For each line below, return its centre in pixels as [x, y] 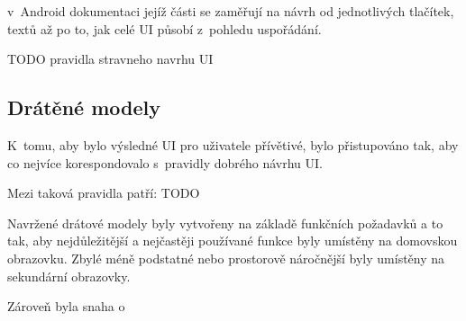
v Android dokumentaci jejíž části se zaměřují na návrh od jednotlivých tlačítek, [231, 11]
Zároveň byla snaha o [66, 306]
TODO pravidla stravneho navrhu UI [110, 59]
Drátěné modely [84, 107]
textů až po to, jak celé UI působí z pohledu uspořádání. [164, 28]
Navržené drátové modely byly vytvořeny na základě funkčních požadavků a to [225, 223]
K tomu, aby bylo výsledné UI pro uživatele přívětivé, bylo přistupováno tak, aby [233, 144]
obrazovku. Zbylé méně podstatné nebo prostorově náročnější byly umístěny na [226, 258]
